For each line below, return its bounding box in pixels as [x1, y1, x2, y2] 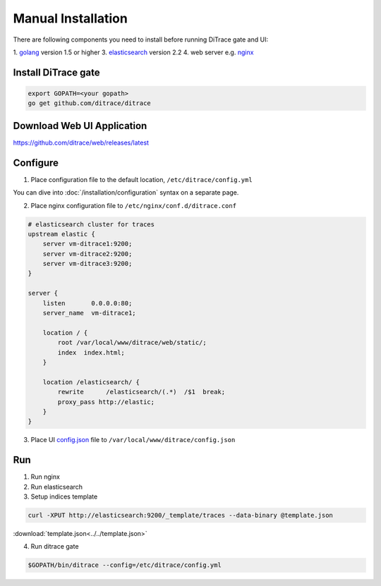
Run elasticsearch [30, 482, 83, 491]
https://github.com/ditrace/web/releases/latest [13, 138, 150, 147]
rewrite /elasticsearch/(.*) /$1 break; [57, 388, 226, 396]
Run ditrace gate [30, 542, 79, 551]
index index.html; [57, 348, 125, 356]
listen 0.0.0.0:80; [42, 299, 133, 307]
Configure [13, 157, 59, 169]
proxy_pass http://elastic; [57, 398, 155, 405]
